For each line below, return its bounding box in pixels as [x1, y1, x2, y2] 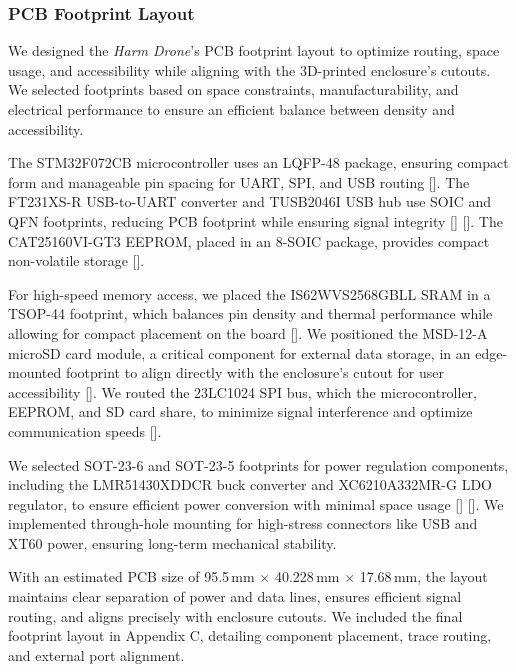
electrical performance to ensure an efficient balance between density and [8, 99, 455, 119]
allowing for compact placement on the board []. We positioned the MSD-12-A [8, 322, 488, 343]
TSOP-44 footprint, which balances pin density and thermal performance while [8, 303, 493, 324]
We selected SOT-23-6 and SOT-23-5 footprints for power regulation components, [8, 454, 509, 475]
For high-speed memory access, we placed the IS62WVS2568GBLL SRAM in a [8, 283, 491, 304]
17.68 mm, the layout [359, 566, 488, 587]
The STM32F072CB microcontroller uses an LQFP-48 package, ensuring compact [8, 152, 509, 173]
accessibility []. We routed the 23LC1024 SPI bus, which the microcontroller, [8, 381, 477, 402]
